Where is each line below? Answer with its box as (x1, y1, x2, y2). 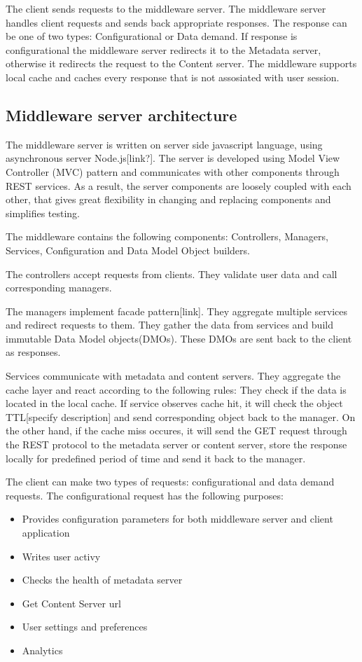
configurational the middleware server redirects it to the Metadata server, (6, 42, 321, 57)
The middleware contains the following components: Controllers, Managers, (6, 229, 328, 244)
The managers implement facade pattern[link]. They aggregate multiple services (6, 303, 348, 318)
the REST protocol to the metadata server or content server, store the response (6, 437, 347, 452)
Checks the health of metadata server (22, 572, 183, 587)
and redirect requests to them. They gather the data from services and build (6, 317, 333, 332)
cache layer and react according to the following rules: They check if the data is (6, 382, 347, 396)
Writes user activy (22, 549, 101, 563)
